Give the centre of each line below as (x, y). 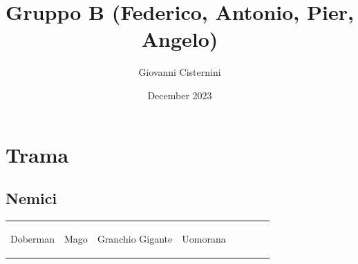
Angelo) (180, 39)
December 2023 (180, 95)
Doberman (33, 238)
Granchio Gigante (135, 238)
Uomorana (204, 238)
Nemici (31, 198)
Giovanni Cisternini (180, 72)
